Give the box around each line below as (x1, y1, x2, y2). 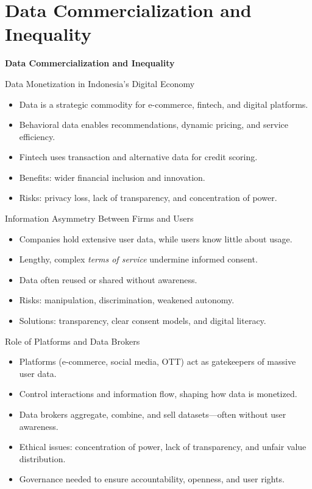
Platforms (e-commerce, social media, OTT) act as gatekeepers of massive (19, 355, 296, 368)
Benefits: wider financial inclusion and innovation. (19, 171, 205, 183)
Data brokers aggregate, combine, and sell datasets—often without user (19, 408, 286, 420)
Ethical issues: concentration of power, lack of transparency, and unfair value (19, 440, 307, 453)
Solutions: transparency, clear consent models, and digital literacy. (19, 314, 266, 327)
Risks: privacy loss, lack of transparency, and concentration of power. (19, 191, 277, 204)
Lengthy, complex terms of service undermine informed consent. (19, 253, 258, 266)
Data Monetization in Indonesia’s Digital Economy (5, 77, 195, 90)
